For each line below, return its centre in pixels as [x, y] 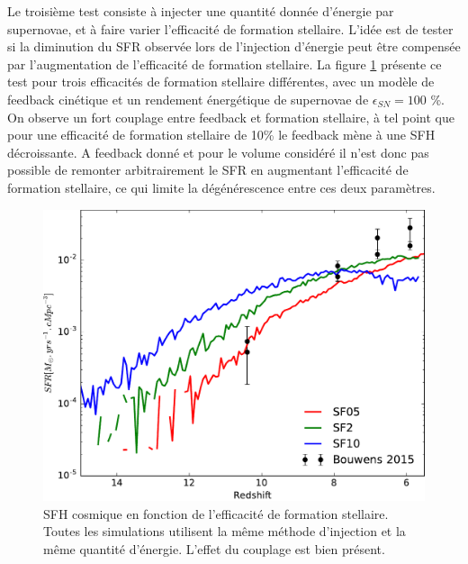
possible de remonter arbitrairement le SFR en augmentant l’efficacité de [208, 170]
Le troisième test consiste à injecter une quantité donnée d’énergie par [201, 11]
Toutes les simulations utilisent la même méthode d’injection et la [225, 531]
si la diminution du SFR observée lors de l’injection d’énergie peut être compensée [234, 46]
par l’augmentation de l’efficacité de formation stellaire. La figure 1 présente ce [225, 64]
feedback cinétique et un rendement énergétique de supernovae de [188, 99]
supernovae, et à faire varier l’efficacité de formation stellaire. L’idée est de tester [230, 28]
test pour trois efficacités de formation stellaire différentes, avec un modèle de [221, 82]
